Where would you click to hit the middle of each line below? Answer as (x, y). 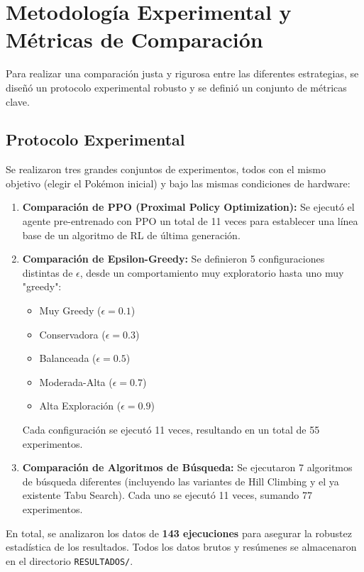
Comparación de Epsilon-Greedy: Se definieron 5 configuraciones (173, 259)
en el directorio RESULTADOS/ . (70, 560)
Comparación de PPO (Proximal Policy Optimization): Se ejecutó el (188, 207)
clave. (18, 101)
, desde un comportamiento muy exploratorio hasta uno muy (212, 272)
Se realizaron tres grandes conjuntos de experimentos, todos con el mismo (166, 169)
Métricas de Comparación (134, 39)
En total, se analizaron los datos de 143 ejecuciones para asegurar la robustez (179, 533)
